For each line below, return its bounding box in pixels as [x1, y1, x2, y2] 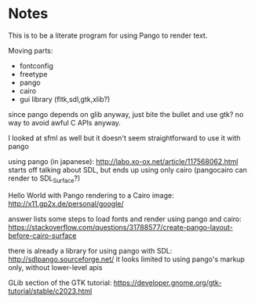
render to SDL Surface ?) [8, 173, 81, 184]
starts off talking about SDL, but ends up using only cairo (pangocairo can [8, 165, 247, 174]
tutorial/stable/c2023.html [8, 286, 93, 295]
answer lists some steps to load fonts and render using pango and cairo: [8, 214, 242, 224]
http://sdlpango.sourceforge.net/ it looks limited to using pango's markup [8, 254, 246, 264]
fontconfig [19, 60, 53, 71]
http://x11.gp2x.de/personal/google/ [8, 199, 124, 208]
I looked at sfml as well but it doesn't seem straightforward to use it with [8, 133, 241, 142]
